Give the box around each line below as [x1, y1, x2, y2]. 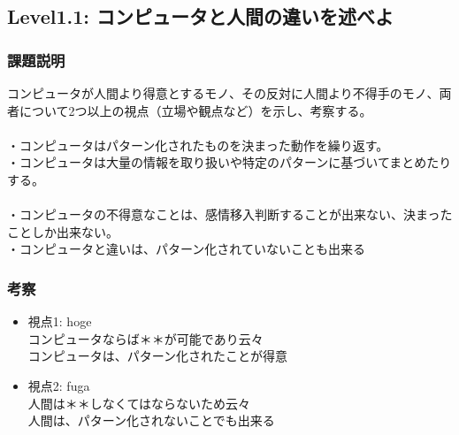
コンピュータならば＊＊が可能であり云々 [27, 329, 264, 347]
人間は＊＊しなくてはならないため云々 [27, 393, 251, 412]
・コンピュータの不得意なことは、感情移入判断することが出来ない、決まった [7, 205, 453, 224]
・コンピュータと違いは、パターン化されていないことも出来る [7, 240, 365, 258]
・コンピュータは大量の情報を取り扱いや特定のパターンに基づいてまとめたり [7, 153, 452, 172]
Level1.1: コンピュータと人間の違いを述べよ [7, 3, 394, 30]
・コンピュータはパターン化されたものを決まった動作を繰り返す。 [7, 135, 389, 154]
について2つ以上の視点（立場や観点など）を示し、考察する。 [19, 101, 372, 119]
